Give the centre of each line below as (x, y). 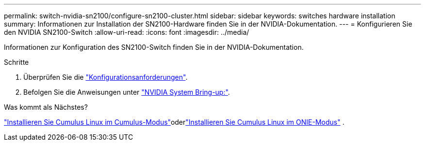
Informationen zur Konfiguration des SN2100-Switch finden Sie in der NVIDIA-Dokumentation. (154, 47)
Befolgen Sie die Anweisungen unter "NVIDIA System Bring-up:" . (127, 92)
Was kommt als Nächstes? (46, 107)
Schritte (16, 62)
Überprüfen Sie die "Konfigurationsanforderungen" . (106, 77)
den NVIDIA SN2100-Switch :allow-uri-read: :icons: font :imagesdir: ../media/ (127, 32)
